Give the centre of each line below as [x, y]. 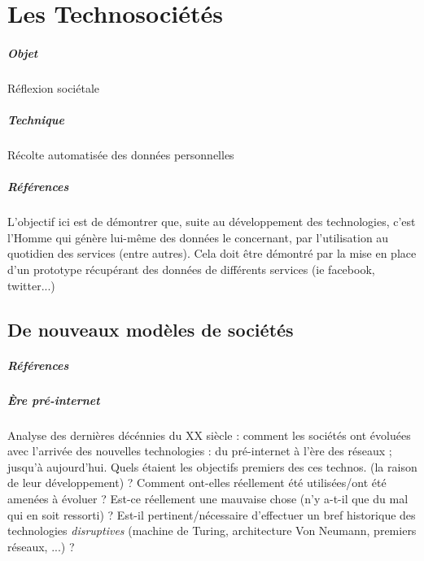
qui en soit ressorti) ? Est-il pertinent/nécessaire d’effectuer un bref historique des [212, 514]
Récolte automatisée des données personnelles [121, 155]
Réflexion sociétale [54, 87]
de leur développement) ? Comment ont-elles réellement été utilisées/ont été [197, 483]
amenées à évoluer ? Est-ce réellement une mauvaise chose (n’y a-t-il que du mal [208, 498]
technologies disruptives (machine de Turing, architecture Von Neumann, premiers [212, 531]
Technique [36, 120]
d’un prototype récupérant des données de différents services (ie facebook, [191, 270]
